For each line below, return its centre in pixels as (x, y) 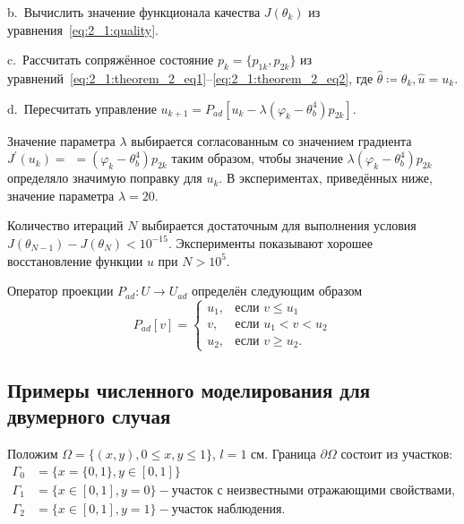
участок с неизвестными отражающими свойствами (311, 490)
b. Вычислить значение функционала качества (134, 12)
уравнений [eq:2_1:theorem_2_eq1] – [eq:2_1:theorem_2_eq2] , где (190, 77)
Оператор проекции (60, 291)
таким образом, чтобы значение (257, 158)
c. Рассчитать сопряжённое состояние (111, 60)
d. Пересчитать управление (82, 108)
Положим (33, 454)
